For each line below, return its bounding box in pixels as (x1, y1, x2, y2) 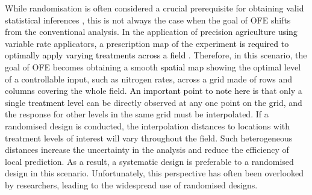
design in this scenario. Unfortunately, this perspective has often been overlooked (5, 167, 304, 179)
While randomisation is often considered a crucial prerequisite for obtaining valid (5, 2, 304, 14)
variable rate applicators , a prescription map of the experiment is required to (5, 37, 289, 49)
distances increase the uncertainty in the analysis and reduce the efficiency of (5, 143, 289, 156)
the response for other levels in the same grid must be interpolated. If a (5, 108, 269, 120)
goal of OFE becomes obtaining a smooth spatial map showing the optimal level (5, 60, 301, 73)
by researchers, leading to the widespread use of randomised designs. (5, 178, 258, 191)
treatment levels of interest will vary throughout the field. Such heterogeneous (5, 131, 293, 144)
